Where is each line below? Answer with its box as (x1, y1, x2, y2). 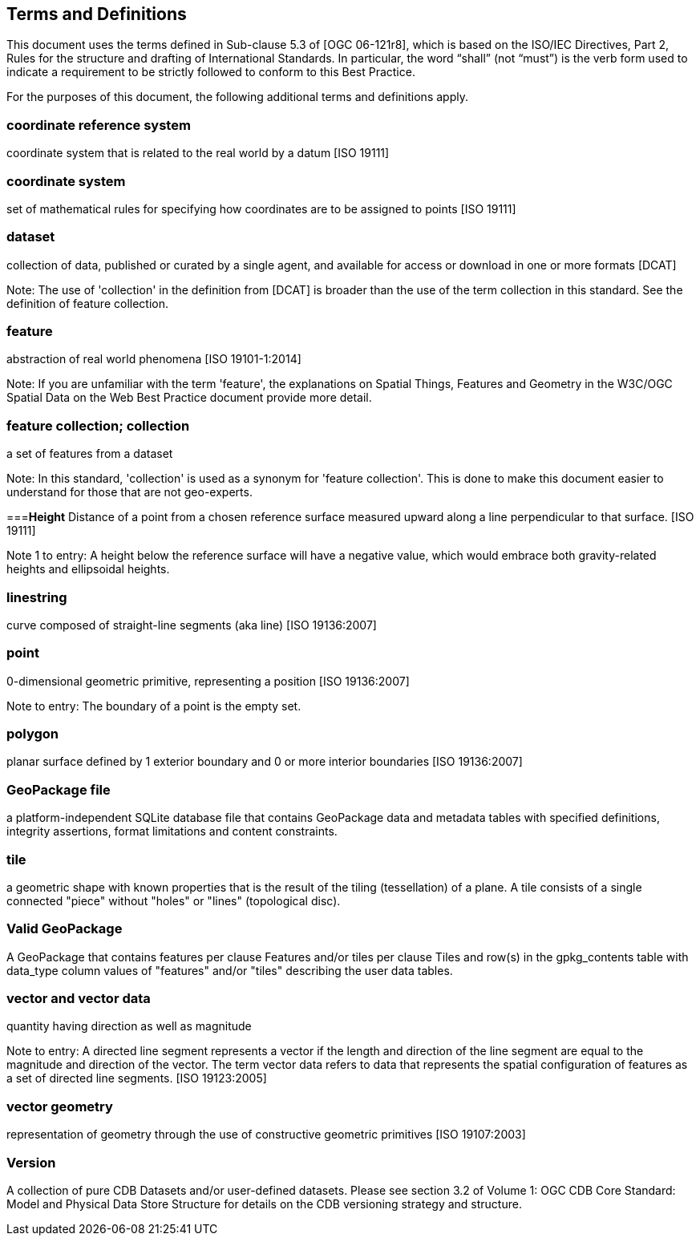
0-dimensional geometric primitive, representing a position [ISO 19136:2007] (6, 674, 410, 688)
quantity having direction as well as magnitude (6, 1019, 252, 1034)
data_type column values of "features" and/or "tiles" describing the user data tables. (6, 963, 453, 977)
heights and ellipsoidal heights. (6, 562, 170, 576)
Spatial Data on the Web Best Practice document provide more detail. (6, 390, 372, 405)
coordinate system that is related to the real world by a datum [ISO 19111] (6, 146, 390, 160)
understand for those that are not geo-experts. (6, 485, 253, 500)
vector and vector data (6, 990, 151, 1007)
